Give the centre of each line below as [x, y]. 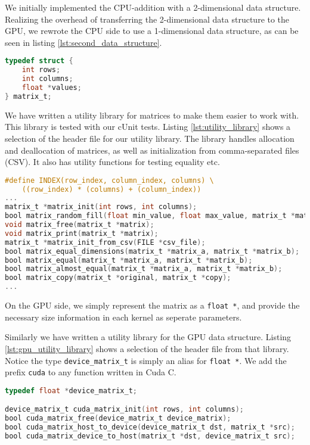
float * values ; [52, 88]
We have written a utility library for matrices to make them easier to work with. [152, 115]
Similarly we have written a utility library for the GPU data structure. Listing [148, 337]
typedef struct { [39, 61]
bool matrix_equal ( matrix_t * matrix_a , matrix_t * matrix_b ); [129, 260]
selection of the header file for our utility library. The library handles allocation [150, 138]
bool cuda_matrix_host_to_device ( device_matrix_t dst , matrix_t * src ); [150, 427]
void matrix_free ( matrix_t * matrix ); [80, 225]
